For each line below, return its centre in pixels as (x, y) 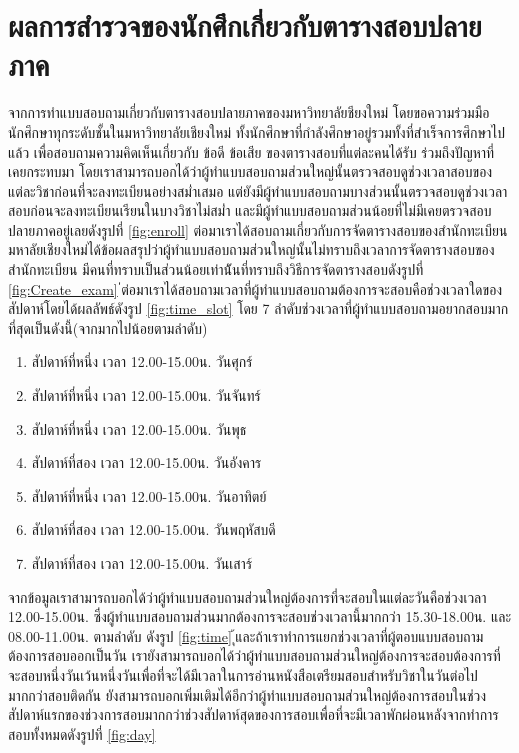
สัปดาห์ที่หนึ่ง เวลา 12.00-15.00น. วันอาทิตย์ (149, 495)
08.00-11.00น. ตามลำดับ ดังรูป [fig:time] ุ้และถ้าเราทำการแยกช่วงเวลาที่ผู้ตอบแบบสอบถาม (246, 635)
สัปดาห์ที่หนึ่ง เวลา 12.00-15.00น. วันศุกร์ (142, 361)
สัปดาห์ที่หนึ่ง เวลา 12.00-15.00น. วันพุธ (139, 428)
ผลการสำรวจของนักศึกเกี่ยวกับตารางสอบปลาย (245, 25)
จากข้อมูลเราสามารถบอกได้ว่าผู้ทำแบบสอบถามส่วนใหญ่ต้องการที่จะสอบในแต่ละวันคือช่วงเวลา (247, 596)
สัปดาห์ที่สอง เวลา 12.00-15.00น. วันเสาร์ (142, 563)
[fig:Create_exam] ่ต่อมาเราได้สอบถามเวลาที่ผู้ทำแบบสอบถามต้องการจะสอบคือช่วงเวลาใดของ (255, 288)
